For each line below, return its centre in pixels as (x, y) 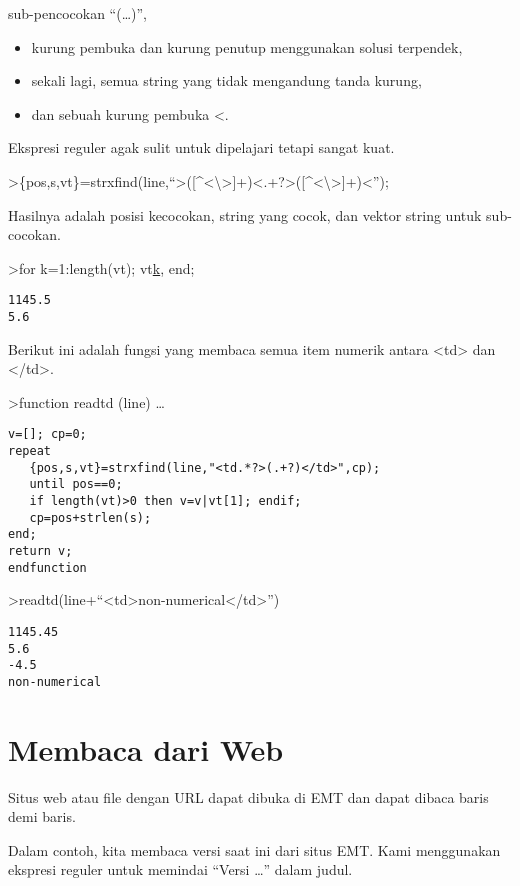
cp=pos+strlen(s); (90, 517)
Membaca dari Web (146, 748)
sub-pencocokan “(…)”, (77, 13)
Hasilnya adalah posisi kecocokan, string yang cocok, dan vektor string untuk (245, 214)
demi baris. (42, 816)
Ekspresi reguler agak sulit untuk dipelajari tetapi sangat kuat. (201, 147)
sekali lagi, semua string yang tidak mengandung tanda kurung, (226, 80)
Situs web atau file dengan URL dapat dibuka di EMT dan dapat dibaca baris (248, 796)
